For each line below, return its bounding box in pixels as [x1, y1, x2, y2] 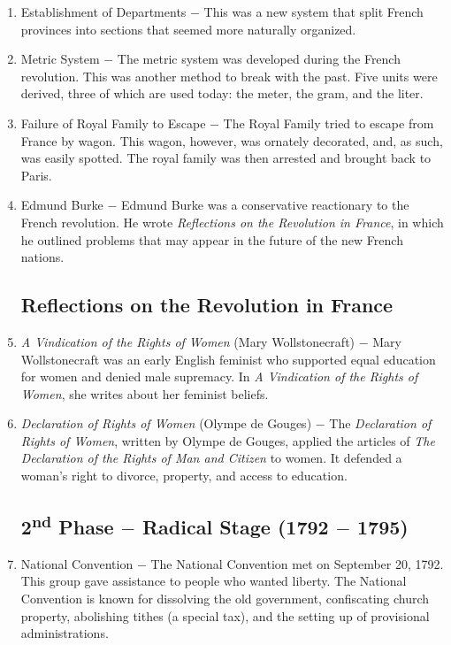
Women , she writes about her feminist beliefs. [20, 384, 269, 403]
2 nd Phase [20, 510, 114, 541]
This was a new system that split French [203, 3, 424, 20]
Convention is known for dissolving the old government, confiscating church [20, 589, 430, 608]
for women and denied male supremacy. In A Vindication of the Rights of [20, 367, 418, 386]
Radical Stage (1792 [141, 513, 329, 541]
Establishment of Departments [20, 3, 187, 20]
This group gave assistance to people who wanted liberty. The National [20, 572, 407, 590]
